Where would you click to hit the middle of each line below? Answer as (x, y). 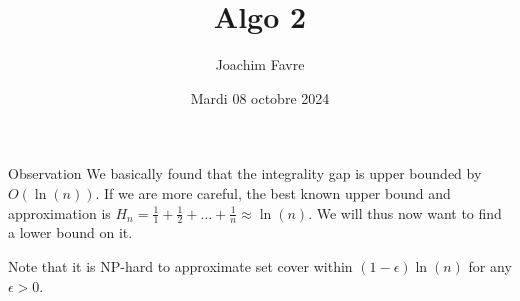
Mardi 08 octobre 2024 (260, 97)
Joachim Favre (260, 64)
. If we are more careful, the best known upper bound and (273, 192)
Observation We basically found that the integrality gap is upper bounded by (245, 173)
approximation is (59, 212)
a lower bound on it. (70, 232)
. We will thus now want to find (405, 212)
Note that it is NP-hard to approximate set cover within (180, 265)
